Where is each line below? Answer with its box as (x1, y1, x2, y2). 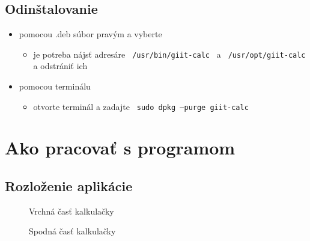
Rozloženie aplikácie (5, 177, 133, 195)
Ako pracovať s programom (5, 135, 236, 160)
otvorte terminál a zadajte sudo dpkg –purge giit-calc (33, 100, 249, 112)
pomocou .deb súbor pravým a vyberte (19, 28, 162, 40)
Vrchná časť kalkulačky (29, 204, 114, 217)
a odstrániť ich (33, 59, 88, 72)
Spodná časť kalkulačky (29, 225, 116, 237)
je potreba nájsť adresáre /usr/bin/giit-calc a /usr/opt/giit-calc (33, 47, 306, 60)
